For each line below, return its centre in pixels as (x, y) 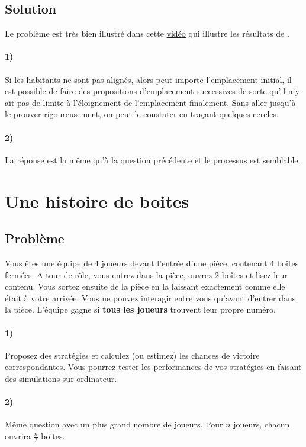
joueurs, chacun (262, 424)
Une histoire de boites (97, 200)
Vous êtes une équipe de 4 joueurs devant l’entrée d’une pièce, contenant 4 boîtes (152, 263)
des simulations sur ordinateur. (61, 378)
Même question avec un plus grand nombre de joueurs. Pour (114, 424)
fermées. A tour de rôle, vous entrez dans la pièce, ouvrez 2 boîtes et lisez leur (146, 274)
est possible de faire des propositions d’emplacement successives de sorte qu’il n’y (152, 91)
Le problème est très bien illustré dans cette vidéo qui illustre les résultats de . (147, 33)
